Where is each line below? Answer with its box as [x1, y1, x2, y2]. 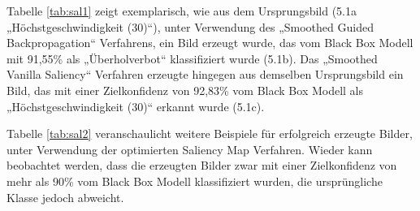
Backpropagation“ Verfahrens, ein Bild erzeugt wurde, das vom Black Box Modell [6, 34, 414, 51]
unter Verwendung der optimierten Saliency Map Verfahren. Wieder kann [6, 140, 373, 157]
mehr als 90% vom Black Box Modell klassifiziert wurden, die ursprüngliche [6, 172, 383, 189]
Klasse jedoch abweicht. [6, 188, 124, 205]
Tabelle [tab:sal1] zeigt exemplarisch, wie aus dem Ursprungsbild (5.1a [6, 2, 357, 19]
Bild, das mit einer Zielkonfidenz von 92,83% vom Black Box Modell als [6, 81, 364, 98]
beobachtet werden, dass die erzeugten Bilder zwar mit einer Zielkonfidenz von [6, 157, 397, 174]
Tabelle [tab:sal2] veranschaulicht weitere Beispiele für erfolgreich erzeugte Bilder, [6, 125, 413, 142]
